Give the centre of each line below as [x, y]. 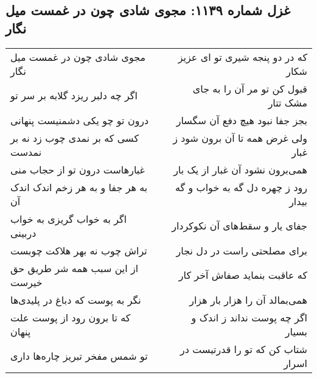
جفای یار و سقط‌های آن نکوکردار [239, 226]
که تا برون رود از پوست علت [71, 317]
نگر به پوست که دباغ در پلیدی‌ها [76, 299]
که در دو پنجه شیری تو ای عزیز [242, 57]
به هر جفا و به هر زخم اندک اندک [79, 187]
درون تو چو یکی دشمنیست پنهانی [80, 120]
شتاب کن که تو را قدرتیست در [244, 349]
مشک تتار [287, 102]
